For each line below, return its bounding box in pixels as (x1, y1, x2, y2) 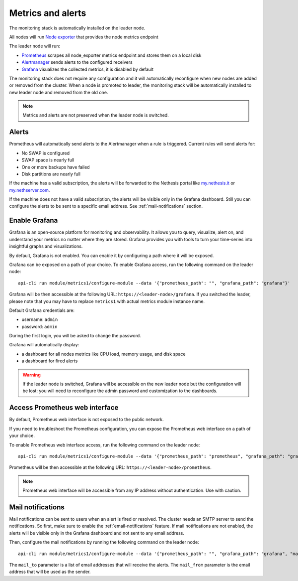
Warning (22, 372, 41, 378)
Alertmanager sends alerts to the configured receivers (21, 59, 133, 65)
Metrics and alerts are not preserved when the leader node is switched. (22, 112, 169, 118)
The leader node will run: (9, 43, 61, 49)
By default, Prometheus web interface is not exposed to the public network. (9, 417, 164, 423)
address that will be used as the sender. (9, 569, 91, 575)
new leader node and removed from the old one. (9, 89, 108, 95)
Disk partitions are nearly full (21, 171, 80, 177)
